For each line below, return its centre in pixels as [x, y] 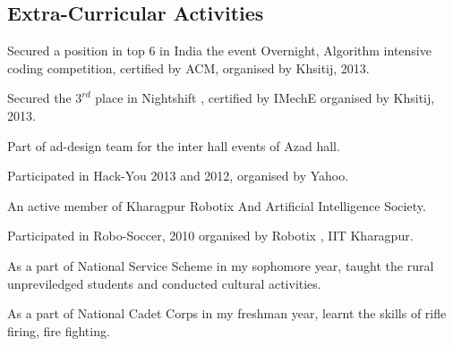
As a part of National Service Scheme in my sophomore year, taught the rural [221, 265]
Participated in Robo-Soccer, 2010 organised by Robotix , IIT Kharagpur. [210, 236]
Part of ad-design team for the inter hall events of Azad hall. [174, 145]
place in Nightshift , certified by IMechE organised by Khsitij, [265, 98]
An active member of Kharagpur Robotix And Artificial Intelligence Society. [217, 205]
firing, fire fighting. [59, 330]
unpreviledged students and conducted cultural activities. [164, 283]
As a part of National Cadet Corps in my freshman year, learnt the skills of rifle [227, 313]
